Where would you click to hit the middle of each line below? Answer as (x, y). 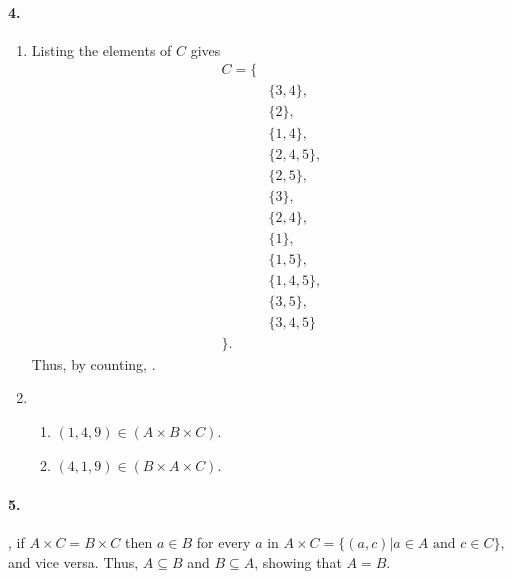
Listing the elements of (101, 49)
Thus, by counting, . (93, 363)
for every (223, 542)
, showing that (298, 561)
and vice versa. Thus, (73, 561)
